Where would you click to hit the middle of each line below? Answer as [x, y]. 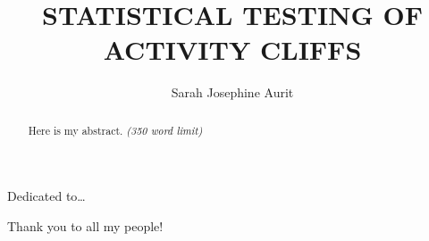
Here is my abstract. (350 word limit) [115, 130]
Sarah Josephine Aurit [232, 92]
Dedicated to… [46, 196]
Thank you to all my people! [85, 225]
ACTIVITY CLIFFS [232, 50]
